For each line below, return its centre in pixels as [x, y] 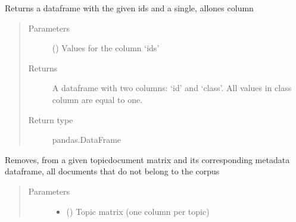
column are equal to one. [97, 99]
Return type [51, 119]
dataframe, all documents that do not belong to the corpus [112, 171]
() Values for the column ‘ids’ [106, 48]
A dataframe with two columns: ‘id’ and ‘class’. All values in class [172, 88]
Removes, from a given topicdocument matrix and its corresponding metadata [147, 159]
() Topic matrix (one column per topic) [138, 211]
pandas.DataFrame [87, 140]
